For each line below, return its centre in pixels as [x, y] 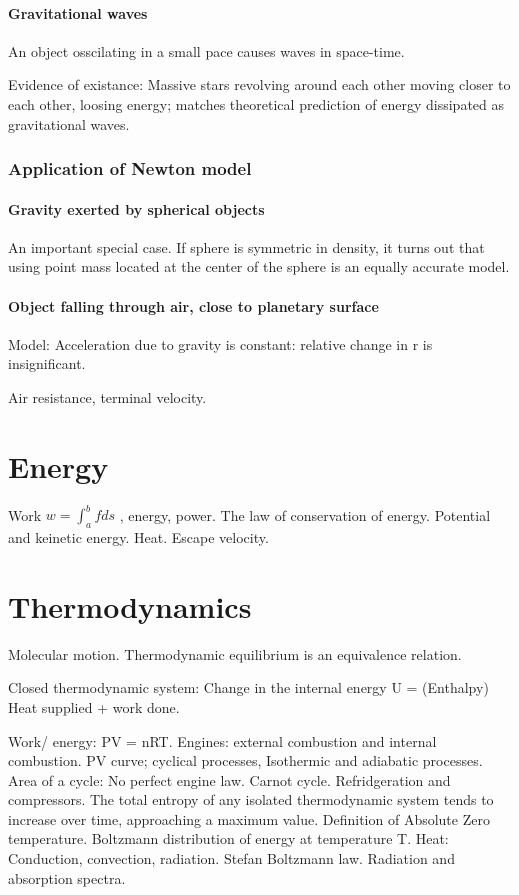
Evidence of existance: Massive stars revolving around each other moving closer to [259, 84]
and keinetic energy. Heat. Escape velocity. [138, 537]
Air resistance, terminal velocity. [107, 396]
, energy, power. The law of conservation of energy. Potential [305, 514]
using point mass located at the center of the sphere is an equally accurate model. [259, 266]
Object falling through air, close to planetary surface [193, 305]
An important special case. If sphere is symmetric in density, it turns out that [246, 246]
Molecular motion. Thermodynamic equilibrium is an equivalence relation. [235, 653]
